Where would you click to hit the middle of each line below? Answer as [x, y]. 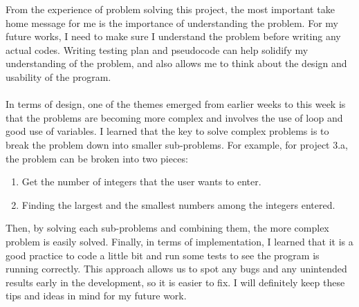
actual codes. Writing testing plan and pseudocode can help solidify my [157, 49]
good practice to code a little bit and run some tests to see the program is [163, 255]
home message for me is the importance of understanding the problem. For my [172, 22]
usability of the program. [58, 76]
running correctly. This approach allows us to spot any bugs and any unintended [176, 269]
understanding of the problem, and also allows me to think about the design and [176, 63]
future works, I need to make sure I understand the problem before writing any [173, 36]
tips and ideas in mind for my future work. [96, 296]
